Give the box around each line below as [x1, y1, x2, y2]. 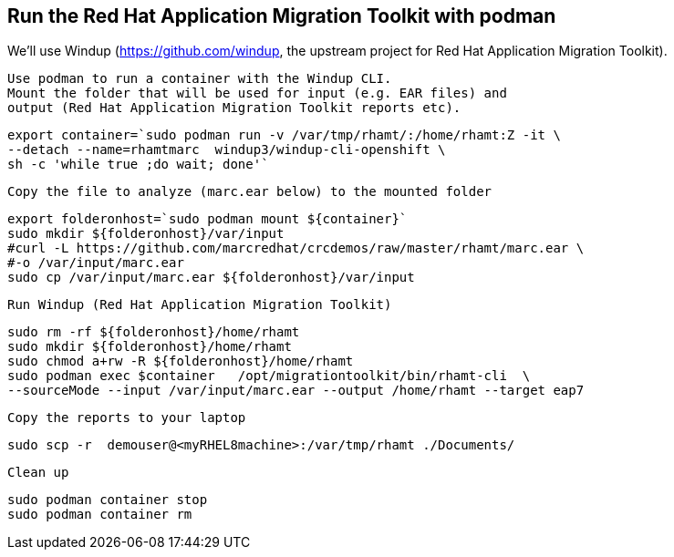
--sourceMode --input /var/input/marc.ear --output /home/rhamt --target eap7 [7, 383, 585, 398]
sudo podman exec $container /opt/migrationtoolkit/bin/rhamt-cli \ [7, 368, 531, 384]
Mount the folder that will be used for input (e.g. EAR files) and [7, 86, 507, 101]
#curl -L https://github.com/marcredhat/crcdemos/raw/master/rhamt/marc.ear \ [7, 241, 585, 256]
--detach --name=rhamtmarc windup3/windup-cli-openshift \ [7, 142, 446, 158]
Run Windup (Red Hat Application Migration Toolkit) [7, 297, 392, 313]
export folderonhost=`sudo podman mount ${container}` [7, 211, 408, 227]
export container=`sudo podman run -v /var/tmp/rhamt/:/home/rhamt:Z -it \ [7, 128, 561, 143]
